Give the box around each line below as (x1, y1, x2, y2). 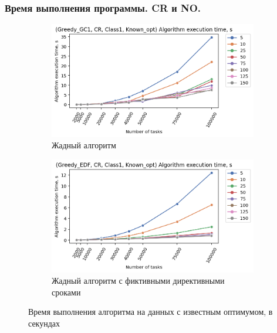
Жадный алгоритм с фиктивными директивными (52, 274, 225, 287)
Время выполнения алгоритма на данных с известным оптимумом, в (28, 305, 273, 318)
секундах (28, 317, 60, 329)
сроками (52, 286, 81, 298)
